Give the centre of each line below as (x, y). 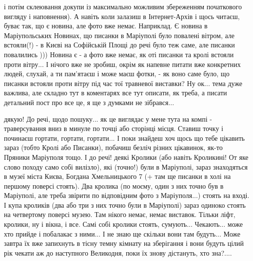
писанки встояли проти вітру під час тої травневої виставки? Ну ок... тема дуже (123, 83)
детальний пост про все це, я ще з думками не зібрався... (89, 102)
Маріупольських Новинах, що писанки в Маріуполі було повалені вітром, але (119, 35)
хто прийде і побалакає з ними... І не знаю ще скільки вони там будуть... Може (122, 233)
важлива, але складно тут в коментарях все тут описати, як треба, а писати (116, 93)
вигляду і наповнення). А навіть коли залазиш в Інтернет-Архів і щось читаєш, (122, 16)
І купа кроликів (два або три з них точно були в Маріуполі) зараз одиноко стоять (125, 205)
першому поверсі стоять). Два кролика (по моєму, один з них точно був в (114, 185)
